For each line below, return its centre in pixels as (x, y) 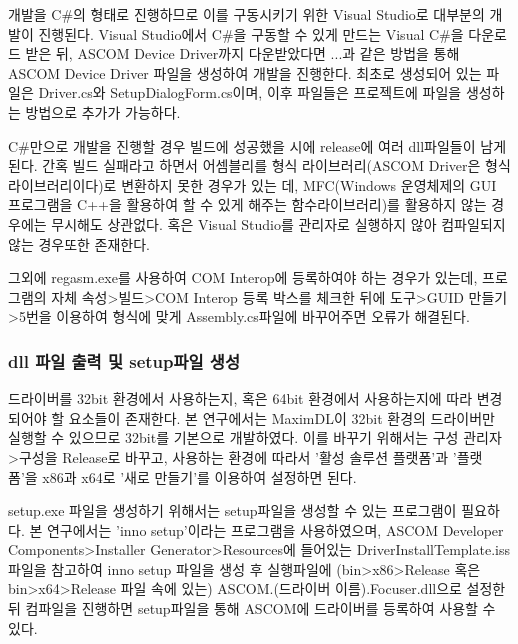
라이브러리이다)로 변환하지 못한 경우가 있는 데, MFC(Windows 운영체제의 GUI (252, 184)
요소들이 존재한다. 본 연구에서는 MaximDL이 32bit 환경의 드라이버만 (281, 417)
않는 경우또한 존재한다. (79, 243)
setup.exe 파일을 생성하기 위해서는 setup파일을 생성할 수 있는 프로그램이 (232, 510)
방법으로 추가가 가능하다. (103, 111)
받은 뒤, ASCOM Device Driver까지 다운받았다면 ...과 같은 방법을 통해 (242, 53)
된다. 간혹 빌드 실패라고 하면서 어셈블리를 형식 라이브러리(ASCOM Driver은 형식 (259, 165)
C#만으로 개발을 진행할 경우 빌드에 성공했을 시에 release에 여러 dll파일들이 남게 (257, 145)
